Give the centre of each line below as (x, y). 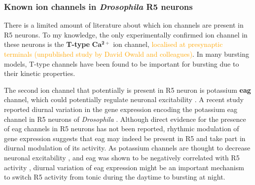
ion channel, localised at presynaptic (168, 44)
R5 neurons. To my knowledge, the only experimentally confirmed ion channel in (126, 34)
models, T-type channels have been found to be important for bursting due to (122, 63)
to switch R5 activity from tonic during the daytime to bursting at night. (115, 177)
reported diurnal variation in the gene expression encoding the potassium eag (121, 109)
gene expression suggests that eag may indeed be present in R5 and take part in (125, 138)
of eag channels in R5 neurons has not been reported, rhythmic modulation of (122, 129)
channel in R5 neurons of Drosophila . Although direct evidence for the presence (125, 119)
